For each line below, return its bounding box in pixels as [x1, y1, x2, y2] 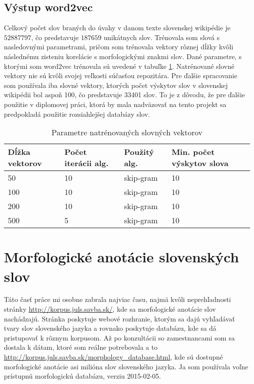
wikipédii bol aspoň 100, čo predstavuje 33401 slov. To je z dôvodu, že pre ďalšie [4, 89, 245, 100]
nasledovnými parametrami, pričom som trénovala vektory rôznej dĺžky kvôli [4, 42, 233, 52]
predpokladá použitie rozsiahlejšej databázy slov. [4, 108, 150, 119]
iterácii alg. [64, 157, 109, 169]
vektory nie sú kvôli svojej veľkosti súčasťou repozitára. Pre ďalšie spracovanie [4, 70, 237, 81]
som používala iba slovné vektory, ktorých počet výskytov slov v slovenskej [4, 80, 228, 90]
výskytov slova [171, 157, 229, 169]
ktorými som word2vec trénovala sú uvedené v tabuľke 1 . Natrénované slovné [4, 61, 234, 71]
